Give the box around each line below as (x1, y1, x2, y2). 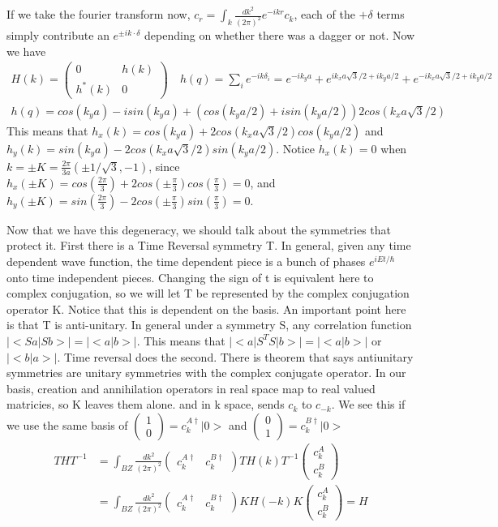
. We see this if (331, 396, 406, 413)
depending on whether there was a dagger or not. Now (144, 26, 415, 43)
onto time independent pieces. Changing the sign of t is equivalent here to (6, 268, 374, 285)
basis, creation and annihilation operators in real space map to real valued (6, 379, 376, 396)
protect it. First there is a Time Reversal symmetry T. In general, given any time (6, 237, 411, 254)
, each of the (294, 6, 355, 23)
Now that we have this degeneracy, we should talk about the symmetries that (6, 221, 392, 238)
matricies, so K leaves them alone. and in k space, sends (6, 396, 285, 413)
